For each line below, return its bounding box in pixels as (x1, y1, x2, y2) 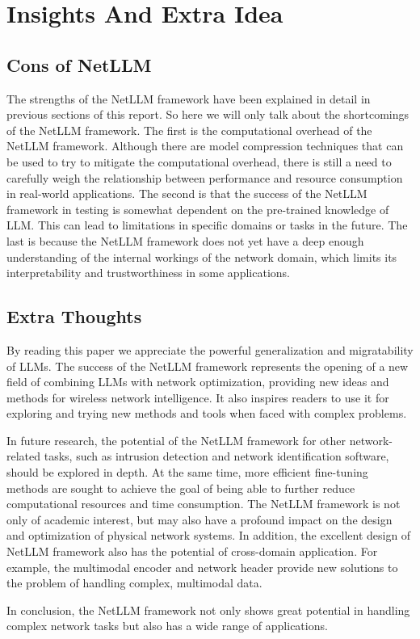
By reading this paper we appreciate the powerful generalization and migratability (6, 341, 414, 358)
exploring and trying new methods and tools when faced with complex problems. (6, 405, 407, 422)
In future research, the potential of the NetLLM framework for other (6, 431, 346, 448)
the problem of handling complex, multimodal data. (6, 574, 262, 591)
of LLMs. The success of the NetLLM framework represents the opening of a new (6, 357, 409, 374)
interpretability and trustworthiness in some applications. (6, 264, 290, 281)
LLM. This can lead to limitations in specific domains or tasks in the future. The (6, 217, 408, 233)
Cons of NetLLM (6, 52, 152, 77)
